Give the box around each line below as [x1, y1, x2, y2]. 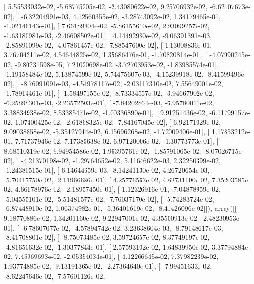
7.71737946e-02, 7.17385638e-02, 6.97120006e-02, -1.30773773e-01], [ [15, 136, 219, 146]
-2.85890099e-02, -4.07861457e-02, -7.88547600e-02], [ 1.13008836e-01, [4, 40, 212, 50]
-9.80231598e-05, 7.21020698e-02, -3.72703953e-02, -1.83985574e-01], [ [15, 59, 223, 69]
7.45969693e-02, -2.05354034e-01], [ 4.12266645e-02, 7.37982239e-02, [15, 251, 219, 261]
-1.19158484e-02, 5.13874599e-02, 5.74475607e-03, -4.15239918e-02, [4, 69, 203, 79]
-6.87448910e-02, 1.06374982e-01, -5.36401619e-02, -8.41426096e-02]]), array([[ [4, 203, 237, 213]
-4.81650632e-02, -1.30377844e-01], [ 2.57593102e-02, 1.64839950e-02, [4, 241, 210, 252]
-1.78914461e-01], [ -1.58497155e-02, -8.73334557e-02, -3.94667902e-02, [4, 88, 214, 98]
